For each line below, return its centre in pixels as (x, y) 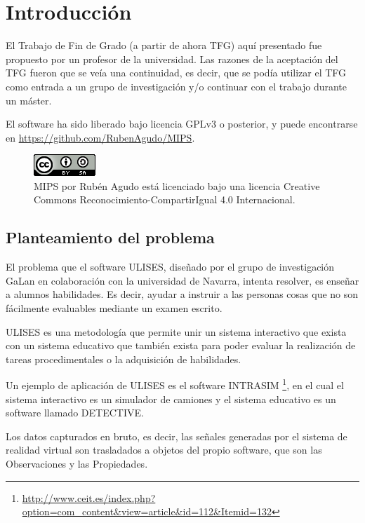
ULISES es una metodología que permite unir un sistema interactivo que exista (176, 331)
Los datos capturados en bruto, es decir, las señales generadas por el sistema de (177, 436)
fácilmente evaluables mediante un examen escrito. (114, 308)
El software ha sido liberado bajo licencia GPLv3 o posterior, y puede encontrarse (182, 124)
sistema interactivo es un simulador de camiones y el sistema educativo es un (171, 399)
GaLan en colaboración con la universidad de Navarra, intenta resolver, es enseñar (182, 280)
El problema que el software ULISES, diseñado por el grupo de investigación (170, 267)
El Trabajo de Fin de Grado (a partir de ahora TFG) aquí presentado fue (164, 45)
